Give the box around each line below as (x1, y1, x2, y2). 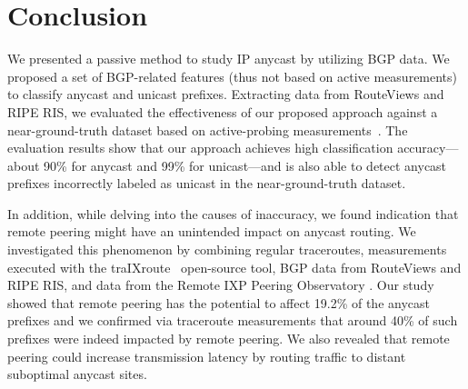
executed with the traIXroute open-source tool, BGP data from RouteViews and (7, 257, 462, 276)
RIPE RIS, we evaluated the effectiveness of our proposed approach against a (7, 102, 438, 121)
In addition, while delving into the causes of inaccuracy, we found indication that (7, 204, 459, 223)
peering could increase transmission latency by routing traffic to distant (7, 346, 406, 365)
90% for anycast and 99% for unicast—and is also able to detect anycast (44, 155, 447, 175)
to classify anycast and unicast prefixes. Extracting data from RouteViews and (7, 85, 444, 104)
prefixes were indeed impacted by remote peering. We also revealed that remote (7, 329, 450, 348)
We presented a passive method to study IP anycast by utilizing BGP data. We (7, 49, 450, 68)
